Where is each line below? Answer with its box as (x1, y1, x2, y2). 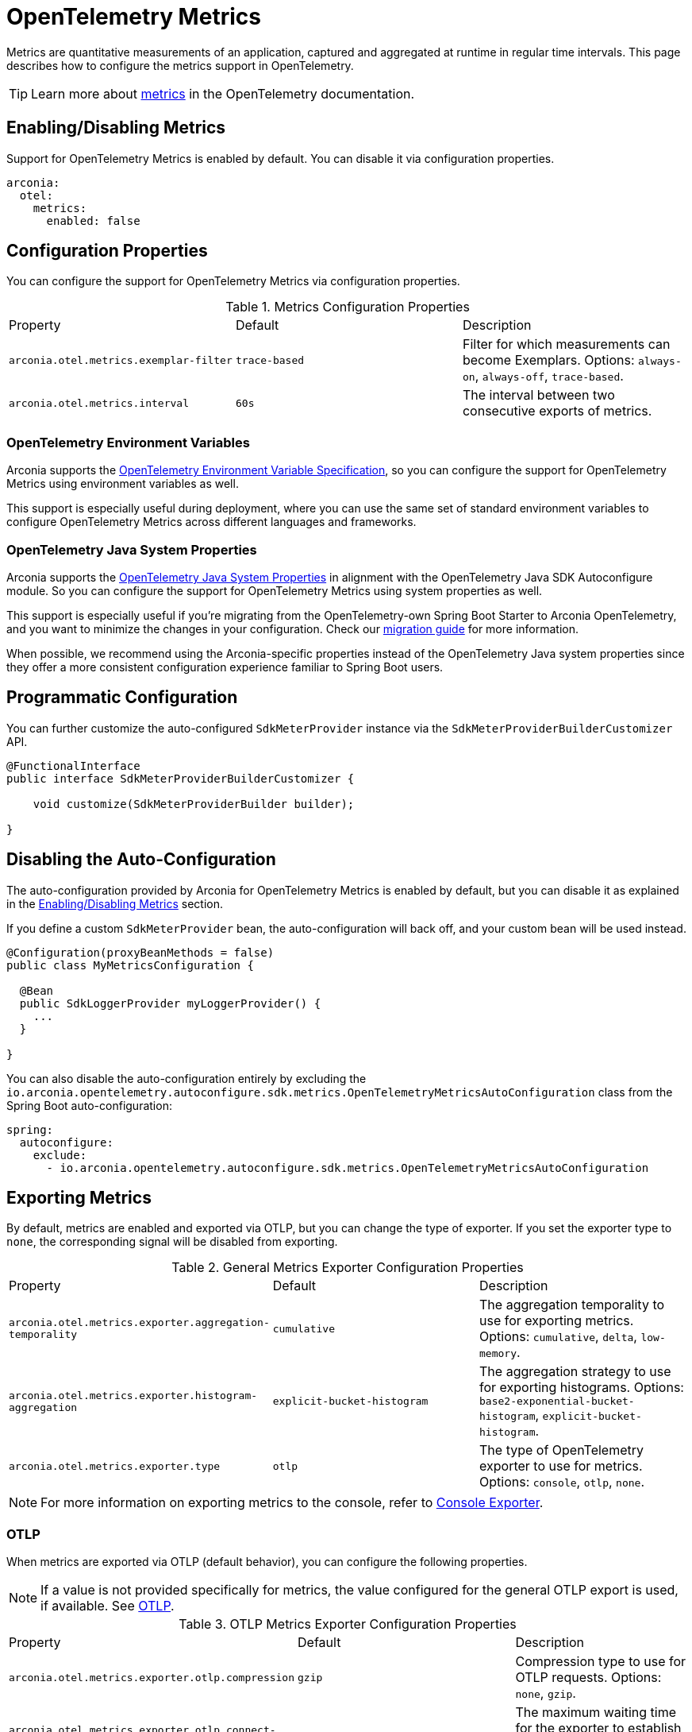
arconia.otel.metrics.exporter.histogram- (9, 1389, 258, 1401)
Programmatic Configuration (6, 687, 238, 708)
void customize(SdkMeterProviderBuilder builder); (33, 797, 355, 810)
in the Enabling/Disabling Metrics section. (6, 896, 224, 910)
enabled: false (46, 214, 140, 227)
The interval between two (462, 387, 615, 404)
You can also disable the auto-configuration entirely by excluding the (6, 1071, 367, 1085)
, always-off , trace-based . (475, 368, 624, 385)
